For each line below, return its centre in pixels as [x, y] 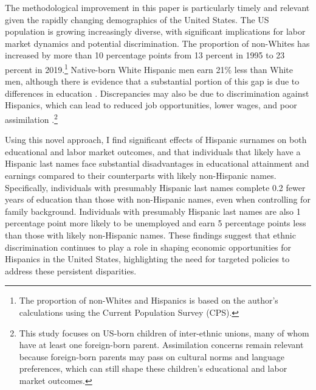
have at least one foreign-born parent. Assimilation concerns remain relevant [161, 345]
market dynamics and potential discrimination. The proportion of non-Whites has [157, 43]
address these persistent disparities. [71, 270]
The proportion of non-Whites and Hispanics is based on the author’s [149, 300]
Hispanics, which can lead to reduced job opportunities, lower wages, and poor [151, 105]
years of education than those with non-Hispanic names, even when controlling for [158, 199]
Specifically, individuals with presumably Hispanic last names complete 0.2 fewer [155, 187]
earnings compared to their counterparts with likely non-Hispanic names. [141, 176]
